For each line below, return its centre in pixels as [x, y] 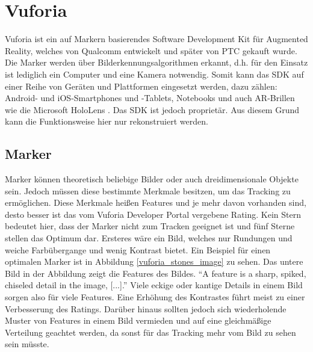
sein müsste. [27, 344]
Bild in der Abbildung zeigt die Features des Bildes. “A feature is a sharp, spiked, [156, 273]
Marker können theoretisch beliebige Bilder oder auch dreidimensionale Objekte [152, 179]
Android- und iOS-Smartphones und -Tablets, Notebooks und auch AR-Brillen [150, 98]
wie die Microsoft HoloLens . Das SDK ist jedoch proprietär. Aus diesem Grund [152, 109]
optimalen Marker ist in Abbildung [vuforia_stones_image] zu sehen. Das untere [154, 261]
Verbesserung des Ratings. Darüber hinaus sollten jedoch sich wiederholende [146, 308]
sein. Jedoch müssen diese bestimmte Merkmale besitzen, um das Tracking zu [148, 190]
